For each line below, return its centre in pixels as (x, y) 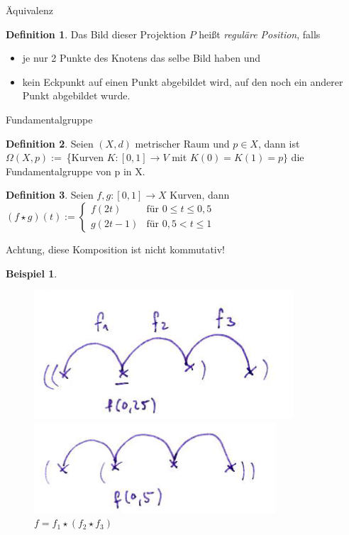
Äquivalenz (29, 10)
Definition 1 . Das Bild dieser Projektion (96, 34)
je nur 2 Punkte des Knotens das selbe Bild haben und (141, 58)
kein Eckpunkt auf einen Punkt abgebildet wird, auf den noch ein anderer (183, 81)
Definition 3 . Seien (50, 195)
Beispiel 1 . (32, 273)
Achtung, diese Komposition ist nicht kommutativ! (116, 249)
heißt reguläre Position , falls (260, 34)
